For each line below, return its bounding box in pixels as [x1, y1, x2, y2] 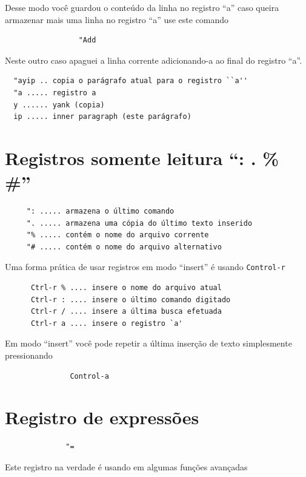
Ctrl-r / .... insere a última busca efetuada [30, 307, 222, 316]
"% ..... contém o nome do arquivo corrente [26, 231, 209, 240]
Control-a [70, 371, 109, 381]
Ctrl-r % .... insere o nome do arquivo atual [30, 283, 222, 293]
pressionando [5, 349, 53, 362]
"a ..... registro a [13, 88, 96, 97]
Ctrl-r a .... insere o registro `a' [30, 319, 183, 328]
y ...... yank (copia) [13, 100, 105, 109]
